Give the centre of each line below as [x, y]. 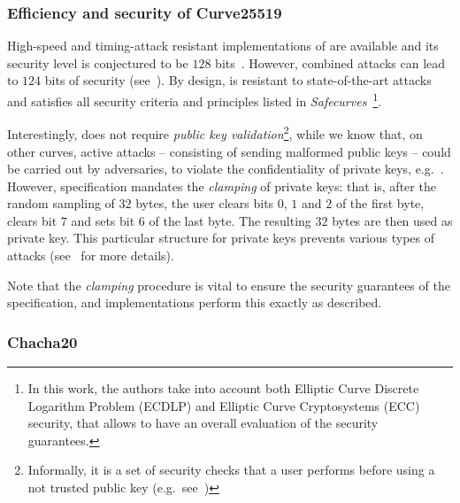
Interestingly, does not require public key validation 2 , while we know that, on [215, 132]
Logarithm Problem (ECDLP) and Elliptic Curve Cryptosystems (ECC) [224, 405]
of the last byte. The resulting [230, 220]
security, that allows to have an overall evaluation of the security [203, 423]
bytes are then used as [392, 220]
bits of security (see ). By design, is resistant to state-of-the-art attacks [238, 80]
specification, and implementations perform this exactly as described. [195, 302]
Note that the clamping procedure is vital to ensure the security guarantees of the [229, 285]
